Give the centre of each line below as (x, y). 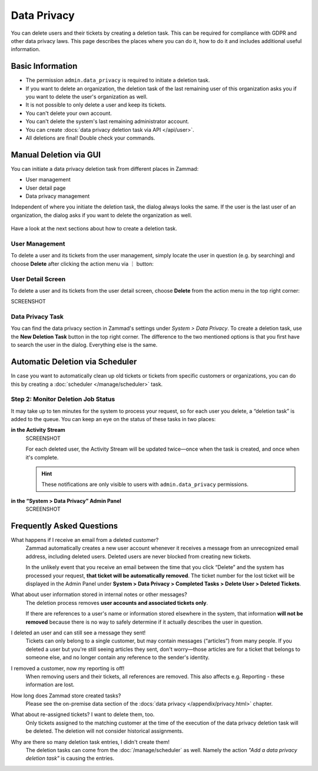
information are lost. (50, 685)
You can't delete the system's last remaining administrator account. (107, 121)
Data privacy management (58, 196)
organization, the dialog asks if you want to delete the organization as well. (102, 215)
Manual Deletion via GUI (56, 155)
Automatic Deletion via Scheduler (74, 362)
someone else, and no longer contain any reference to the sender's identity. (118, 657)
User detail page (46, 188)
